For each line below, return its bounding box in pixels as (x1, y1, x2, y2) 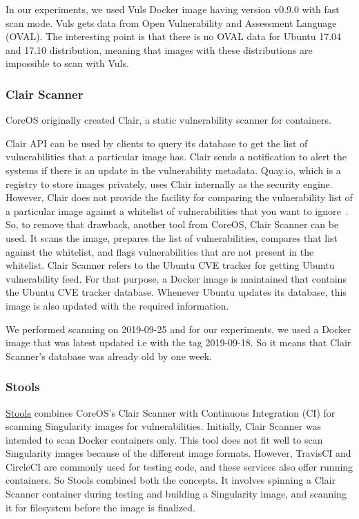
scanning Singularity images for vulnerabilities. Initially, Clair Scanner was (6, 419, 322, 433)
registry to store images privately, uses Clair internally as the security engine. (6, 176, 333, 191)
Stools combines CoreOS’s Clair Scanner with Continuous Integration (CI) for (6, 405, 336, 419)
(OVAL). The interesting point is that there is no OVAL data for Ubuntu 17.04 (6, 29, 342, 44)
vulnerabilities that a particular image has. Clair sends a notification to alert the (6, 149, 347, 164)
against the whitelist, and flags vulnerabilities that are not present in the (6, 244, 314, 258)
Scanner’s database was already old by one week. (6, 348, 212, 363)
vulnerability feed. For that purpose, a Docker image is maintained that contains (6, 271, 347, 285)
